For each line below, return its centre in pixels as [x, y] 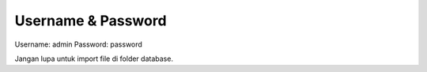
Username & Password [91, 21]
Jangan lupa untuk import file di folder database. [94, 59]
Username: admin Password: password [78, 44]
